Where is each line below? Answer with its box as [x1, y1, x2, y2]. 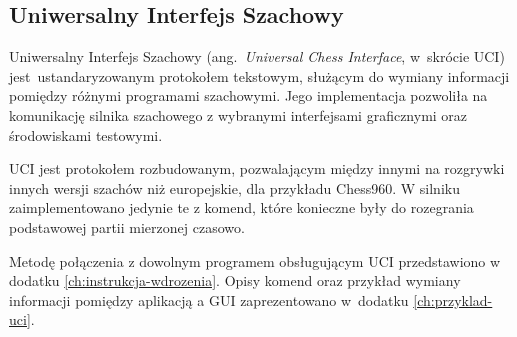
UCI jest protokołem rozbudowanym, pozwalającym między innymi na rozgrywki [9, 158, 505, 179]
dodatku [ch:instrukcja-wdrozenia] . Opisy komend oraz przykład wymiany [9, 270, 461, 291]
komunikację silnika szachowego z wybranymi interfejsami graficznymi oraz [9, 104, 468, 125]
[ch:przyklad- [413, 289, 493, 310]
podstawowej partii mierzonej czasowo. [9, 216, 245, 237]
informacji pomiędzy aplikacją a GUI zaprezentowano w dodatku [9, 289, 409, 310]
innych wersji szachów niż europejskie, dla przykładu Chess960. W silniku [9, 177, 460, 198]
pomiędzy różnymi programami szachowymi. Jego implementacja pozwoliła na [9, 85, 488, 106]
